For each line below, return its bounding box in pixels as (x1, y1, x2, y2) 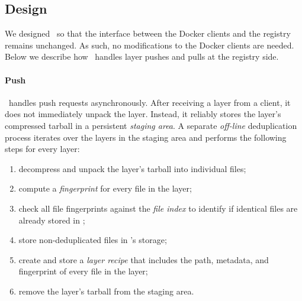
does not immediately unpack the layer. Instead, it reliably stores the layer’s (5, 108, 281, 120)
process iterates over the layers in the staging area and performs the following (5, 131, 287, 143)
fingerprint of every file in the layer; (18, 265, 148, 277)
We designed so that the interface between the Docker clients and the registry (5, 27, 291, 40)
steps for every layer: (5, 143, 80, 155)
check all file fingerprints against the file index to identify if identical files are (18, 202, 298, 214)
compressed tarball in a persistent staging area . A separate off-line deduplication (5, 119, 297, 131)
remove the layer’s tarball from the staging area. (18, 284, 194, 297)
